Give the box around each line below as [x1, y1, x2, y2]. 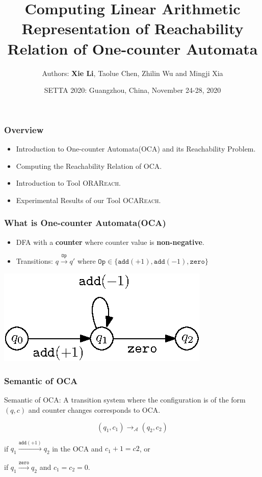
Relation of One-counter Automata [7, 38, 258, 59]
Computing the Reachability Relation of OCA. [16, 160, 162, 171]
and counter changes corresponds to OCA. [28, 404, 161, 415]
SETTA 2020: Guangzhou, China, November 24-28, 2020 [44, 85, 221, 95]
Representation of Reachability [21, 18, 244, 39]
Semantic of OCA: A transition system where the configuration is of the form [4, 394, 246, 405]
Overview [4, 123, 44, 136]
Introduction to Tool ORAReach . [16, 178, 121, 188]
